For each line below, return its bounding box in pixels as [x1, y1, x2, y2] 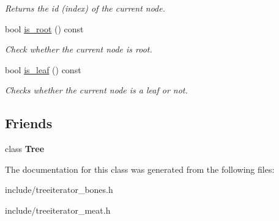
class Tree [5, 142, 45, 155]
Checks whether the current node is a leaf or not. [5, 84, 188, 96]
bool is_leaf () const [5, 63, 81, 76]
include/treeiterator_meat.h [5, 203, 111, 216]
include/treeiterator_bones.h [5, 183, 113, 196]
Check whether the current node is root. [5, 43, 152, 56]
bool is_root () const [5, 22, 84, 35]
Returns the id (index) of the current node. [5, 2, 165, 14]
